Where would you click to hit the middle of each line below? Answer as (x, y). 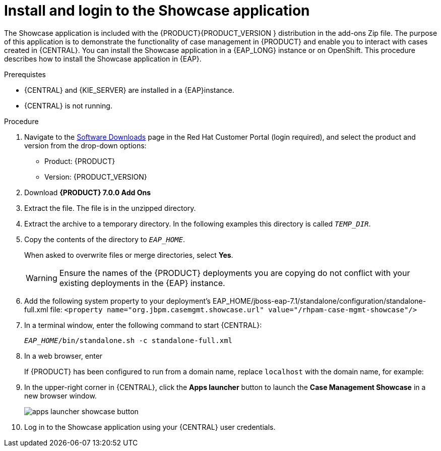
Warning (42, 278)
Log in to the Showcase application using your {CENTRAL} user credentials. (150, 427)
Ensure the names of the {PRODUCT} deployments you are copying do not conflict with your (235, 273)
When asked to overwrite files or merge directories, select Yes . (129, 255)
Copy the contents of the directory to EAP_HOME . (105, 239)
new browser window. (60, 396)
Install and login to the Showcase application (157, 11)
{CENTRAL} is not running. (68, 105)
